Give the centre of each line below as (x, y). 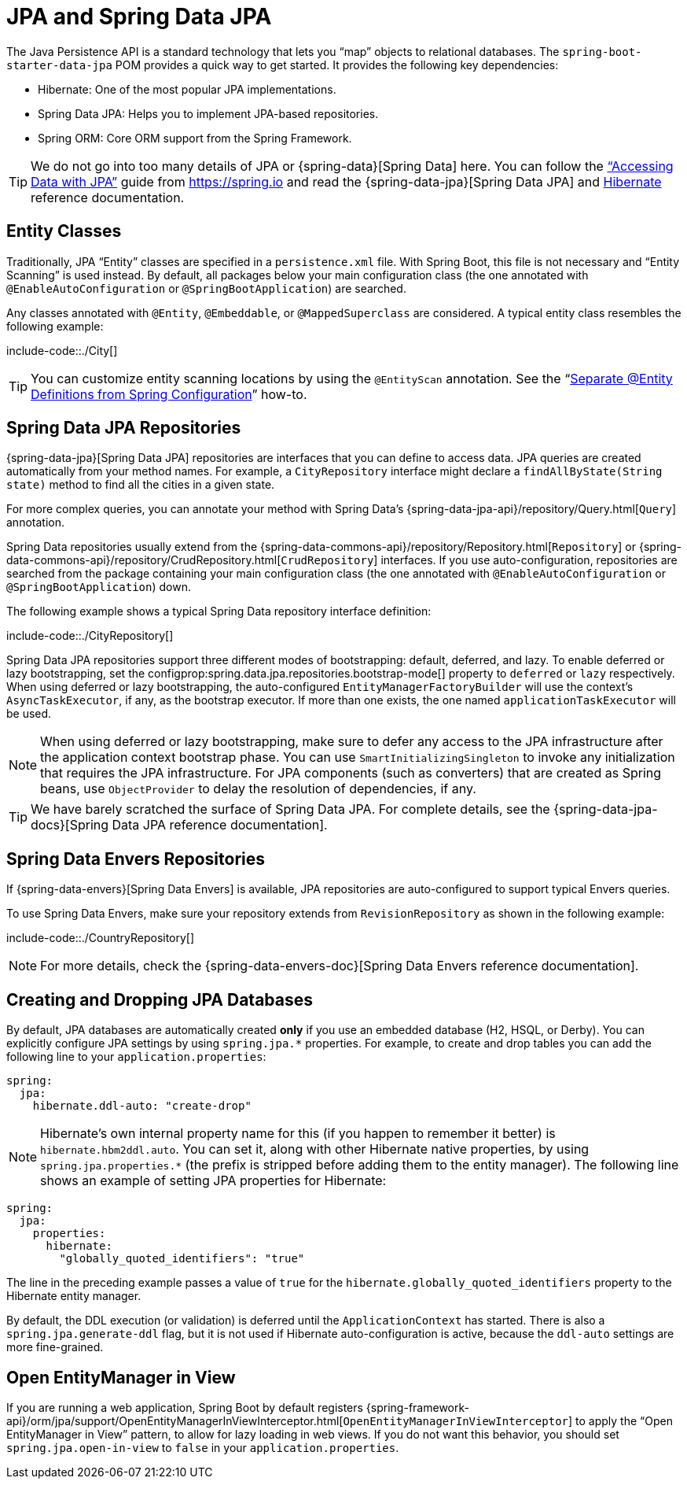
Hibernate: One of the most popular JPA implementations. (187, 89)
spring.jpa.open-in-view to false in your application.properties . (203, 1447)
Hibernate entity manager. (74, 1296)
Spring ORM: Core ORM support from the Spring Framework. (195, 138)
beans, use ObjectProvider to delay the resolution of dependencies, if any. (258, 789)
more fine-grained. (55, 1347)
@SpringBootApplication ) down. (99, 587)
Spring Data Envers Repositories (136, 859)
